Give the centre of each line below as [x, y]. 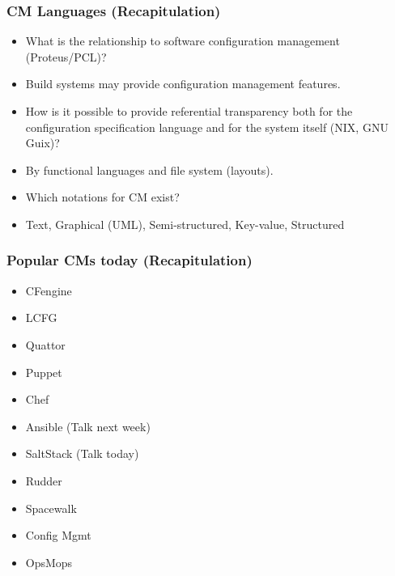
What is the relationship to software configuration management [183, 41]
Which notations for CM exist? [102, 197]
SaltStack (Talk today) [82, 453]
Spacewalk [51, 508]
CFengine [49, 290]
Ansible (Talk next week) [88, 426]
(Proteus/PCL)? [66, 56]
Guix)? [42, 143]
